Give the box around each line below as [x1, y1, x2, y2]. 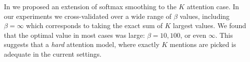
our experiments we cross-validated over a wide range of [4, 11, 172, 21]
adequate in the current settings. [4, 48, 102, 59]
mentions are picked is [170, 39, 236, 49]
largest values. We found [173, 20, 247, 31]
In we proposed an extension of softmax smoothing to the [4, 1, 177, 11]
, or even [180, 30, 206, 40]
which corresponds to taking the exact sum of [26, 20, 163, 31]
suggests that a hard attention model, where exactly [4, 39, 159, 49]
